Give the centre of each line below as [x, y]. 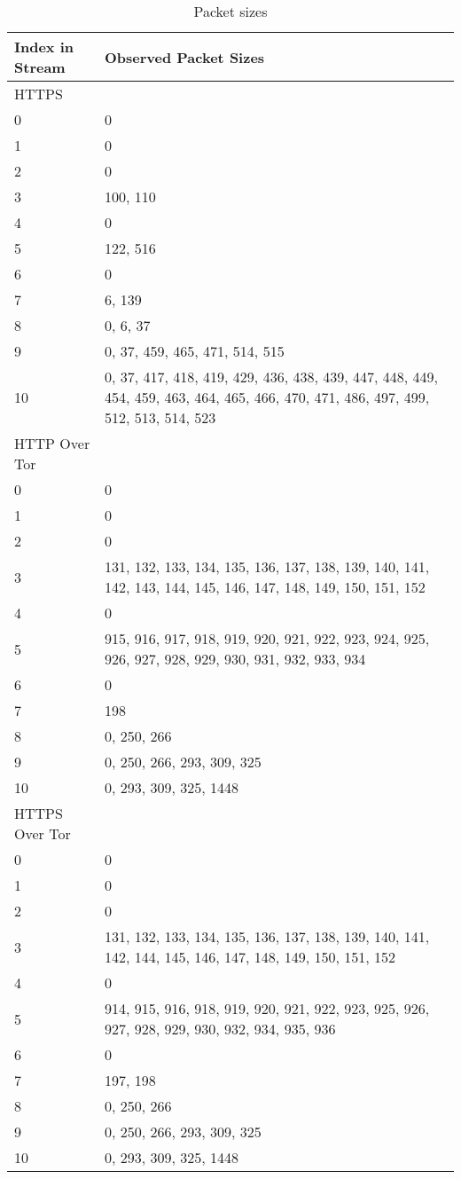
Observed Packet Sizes [184, 57]
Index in [44, 47]
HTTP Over [52, 443]
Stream [40, 67]
